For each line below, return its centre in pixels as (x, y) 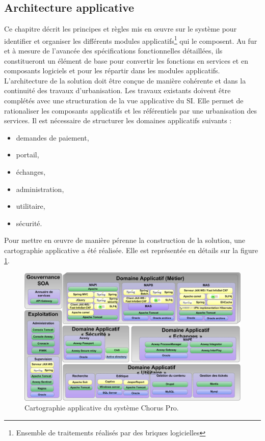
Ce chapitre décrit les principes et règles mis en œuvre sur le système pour (121, 29)
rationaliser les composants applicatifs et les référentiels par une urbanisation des (130, 110)
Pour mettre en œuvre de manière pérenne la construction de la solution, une (125, 240)
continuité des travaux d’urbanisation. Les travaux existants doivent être (117, 90)
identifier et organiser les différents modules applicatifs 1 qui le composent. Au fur (131, 40)
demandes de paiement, (52, 137)
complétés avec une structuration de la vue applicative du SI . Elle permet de (124, 101)
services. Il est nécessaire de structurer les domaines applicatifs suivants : (118, 120)
